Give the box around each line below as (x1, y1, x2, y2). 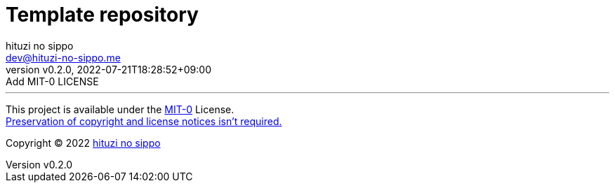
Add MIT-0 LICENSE (6, 75, 99, 87)
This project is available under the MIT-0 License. (6, 103, 234, 115)
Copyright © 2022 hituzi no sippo (6, 136, 161, 149)
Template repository (6, 3, 199, 27)
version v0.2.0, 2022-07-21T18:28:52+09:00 (6, 63, 211, 75)
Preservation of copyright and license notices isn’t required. (6, 115, 282, 127)
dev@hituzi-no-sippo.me (6, 51, 121, 64)
